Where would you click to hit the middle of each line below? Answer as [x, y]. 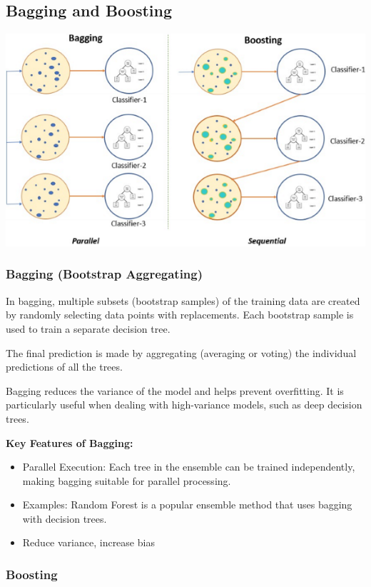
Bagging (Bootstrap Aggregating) [105, 274]
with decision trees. [65, 518]
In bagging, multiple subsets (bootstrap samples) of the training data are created [183, 300]
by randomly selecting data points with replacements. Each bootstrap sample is [180, 315]
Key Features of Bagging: [70, 442]
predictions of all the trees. [64, 367]
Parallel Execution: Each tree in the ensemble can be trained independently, [189, 467]
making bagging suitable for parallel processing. [127, 480]
